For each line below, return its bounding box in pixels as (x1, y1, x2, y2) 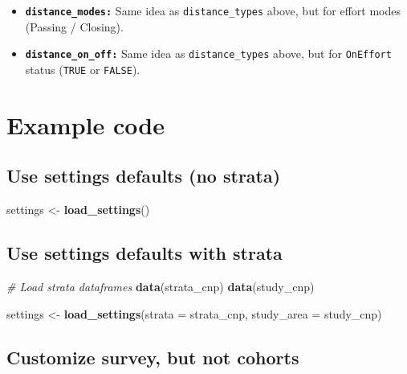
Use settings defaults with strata (6, 240, 283, 265)
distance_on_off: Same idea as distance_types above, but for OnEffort (25, 45, 392, 62)
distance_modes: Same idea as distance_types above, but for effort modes (25, 2, 401, 18)
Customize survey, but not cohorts (6, 344, 299, 369)
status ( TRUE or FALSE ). (25, 60, 140, 77)
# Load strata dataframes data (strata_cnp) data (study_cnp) (6, 277, 315, 294)
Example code (6, 108, 165, 141)
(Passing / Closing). (25, 18, 124, 35)
